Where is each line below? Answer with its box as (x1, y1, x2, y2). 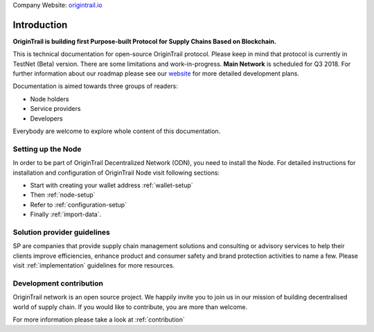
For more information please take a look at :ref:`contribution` (12, 315, 185, 324)
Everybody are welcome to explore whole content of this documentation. (12, 127, 221, 135)
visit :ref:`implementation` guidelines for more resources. (12, 261, 175, 270)
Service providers (30, 105, 81, 113)
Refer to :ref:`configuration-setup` (30, 200, 127, 209)
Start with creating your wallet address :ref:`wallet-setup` (30, 181, 193, 189)
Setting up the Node (12, 144, 82, 154)
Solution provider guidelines (12, 227, 110, 237)
